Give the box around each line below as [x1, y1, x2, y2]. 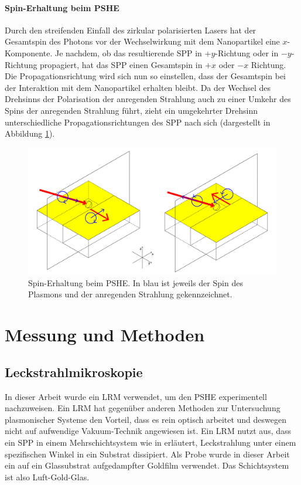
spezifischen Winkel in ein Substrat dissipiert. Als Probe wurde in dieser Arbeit [5, 447, 290, 460]
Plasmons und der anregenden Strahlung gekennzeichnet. [28, 288, 232, 300]
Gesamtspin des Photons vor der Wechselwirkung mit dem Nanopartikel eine [5, 35, 280, 48]
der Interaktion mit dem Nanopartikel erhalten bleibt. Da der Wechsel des [5, 81, 271, 93]
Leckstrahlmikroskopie [5, 362, 143, 381]
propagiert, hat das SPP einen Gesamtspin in [40, 58, 203, 70]
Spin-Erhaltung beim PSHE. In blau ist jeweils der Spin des [28, 276, 243, 289]
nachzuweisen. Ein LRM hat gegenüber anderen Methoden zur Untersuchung [5, 402, 281, 414]
